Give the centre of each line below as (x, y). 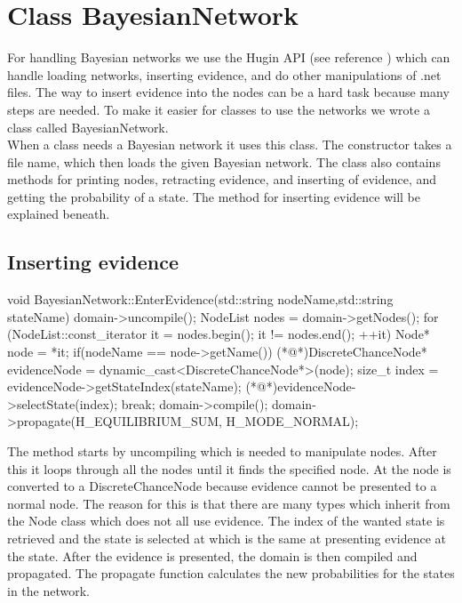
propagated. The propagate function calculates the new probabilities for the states (231, 573)
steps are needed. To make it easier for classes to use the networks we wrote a (219, 109)
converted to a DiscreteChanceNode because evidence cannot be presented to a (222, 486)
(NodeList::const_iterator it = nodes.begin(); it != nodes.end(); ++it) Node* (219, 334)
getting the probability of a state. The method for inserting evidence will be (214, 196)
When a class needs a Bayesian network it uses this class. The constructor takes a (230, 145)
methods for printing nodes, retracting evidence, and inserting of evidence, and (222, 179)
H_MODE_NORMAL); (292, 421)
